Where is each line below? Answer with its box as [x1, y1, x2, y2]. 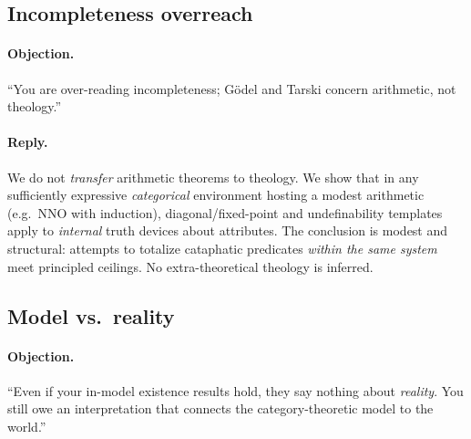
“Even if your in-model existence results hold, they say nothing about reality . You [7, 381, 464, 400]
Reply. [7, 132, 48, 152]
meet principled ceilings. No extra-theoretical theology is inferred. [7, 256, 374, 276]
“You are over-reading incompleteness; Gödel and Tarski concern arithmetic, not [7, 78, 456, 98]
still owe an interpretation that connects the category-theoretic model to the [7, 399, 434, 418]
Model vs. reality [7, 301, 175, 329]
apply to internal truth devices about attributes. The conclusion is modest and [7, 221, 448, 240]
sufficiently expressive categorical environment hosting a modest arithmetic [7, 185, 425, 204]
